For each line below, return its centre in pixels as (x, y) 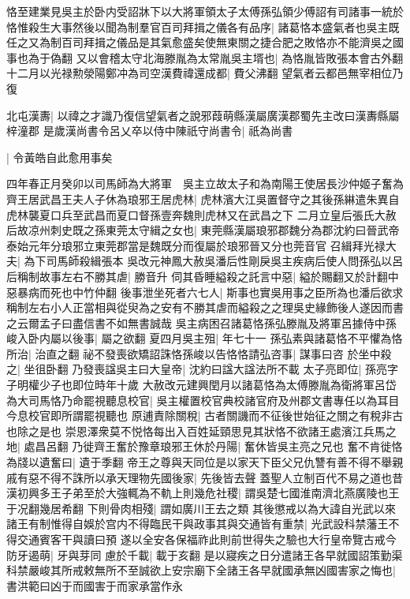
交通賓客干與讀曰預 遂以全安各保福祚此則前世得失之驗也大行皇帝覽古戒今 (207, 539)
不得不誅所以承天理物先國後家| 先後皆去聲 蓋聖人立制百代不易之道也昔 (221, 477)
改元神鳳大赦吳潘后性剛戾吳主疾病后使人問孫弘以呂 (271, 261)
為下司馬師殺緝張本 (74, 261)
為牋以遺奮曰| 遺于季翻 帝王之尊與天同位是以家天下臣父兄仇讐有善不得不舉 (199, 462)
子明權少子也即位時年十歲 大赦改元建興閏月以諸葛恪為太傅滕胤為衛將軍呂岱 (201, 385)
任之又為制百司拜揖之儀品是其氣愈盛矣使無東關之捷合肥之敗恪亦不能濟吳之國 (205, 42)
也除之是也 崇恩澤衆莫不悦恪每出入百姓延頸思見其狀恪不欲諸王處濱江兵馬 (196, 431)
